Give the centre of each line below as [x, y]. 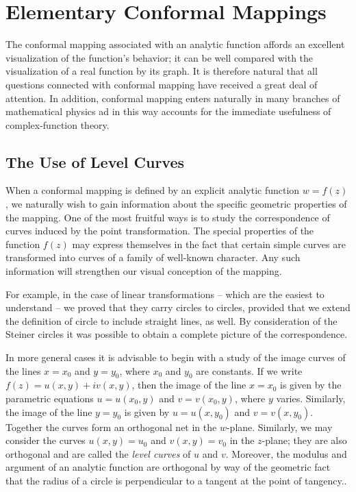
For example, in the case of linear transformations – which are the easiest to [165, 294]
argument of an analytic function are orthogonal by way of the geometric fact [168, 467]
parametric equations [50, 398]
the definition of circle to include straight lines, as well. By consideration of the [171, 320]
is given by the [311, 385]
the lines [23, 370]
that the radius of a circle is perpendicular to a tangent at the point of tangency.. [176, 480]
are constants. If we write [249, 370]
